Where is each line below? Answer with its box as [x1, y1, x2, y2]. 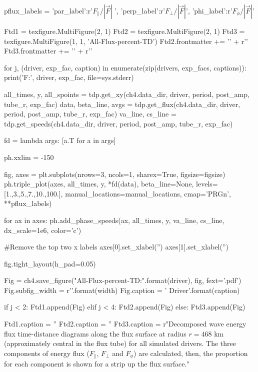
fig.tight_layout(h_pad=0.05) [4, 258, 96, 268]
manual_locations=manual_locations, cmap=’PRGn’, [65, 188, 231, 198]
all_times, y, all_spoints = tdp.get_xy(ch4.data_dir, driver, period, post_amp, [4, 88, 249, 99]
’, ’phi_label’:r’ [185, 5, 232, 15]
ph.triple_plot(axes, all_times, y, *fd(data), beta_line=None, [4, 178, 194, 189]
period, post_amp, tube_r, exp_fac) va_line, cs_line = [4, 108, 176, 119]
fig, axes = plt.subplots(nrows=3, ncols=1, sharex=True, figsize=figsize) [4, 168, 225, 179]
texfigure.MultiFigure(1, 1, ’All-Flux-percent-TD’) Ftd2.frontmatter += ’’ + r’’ [4, 35, 248, 46]
